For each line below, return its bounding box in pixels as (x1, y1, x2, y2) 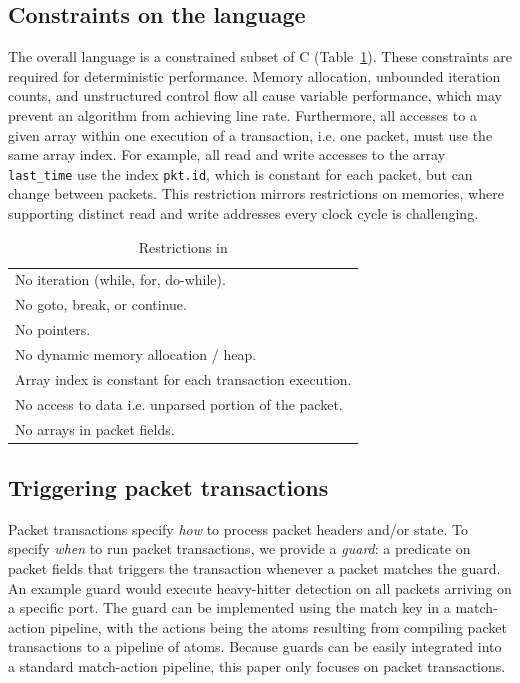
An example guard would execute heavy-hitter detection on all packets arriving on (8, 577, 512, 598)
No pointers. (15, 319, 91, 340)
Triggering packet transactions (8, 472, 329, 502)
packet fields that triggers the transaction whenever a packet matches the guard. (8, 558, 501, 578)
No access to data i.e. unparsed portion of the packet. (15, 393, 343, 414)
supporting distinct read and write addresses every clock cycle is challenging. (8, 203, 479, 224)
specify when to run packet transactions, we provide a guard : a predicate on (8, 538, 471, 559)
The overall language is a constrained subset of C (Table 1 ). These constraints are (8, 46, 512, 67)
